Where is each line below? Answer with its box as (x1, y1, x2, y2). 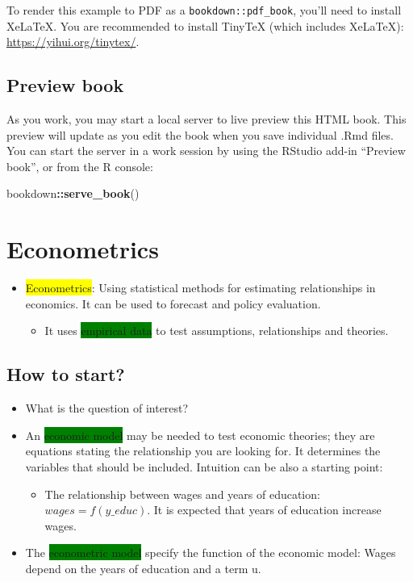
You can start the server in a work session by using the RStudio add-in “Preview (6, 142, 406, 159)
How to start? (6, 362, 125, 387)
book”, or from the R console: (6, 157, 153, 174)
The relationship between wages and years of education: (44, 485, 320, 502)
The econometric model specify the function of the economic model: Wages (25, 544, 396, 561)
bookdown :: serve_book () (6, 185, 140, 202)
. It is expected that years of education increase (147, 501, 382, 518)
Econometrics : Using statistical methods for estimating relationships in (25, 279, 376, 296)
